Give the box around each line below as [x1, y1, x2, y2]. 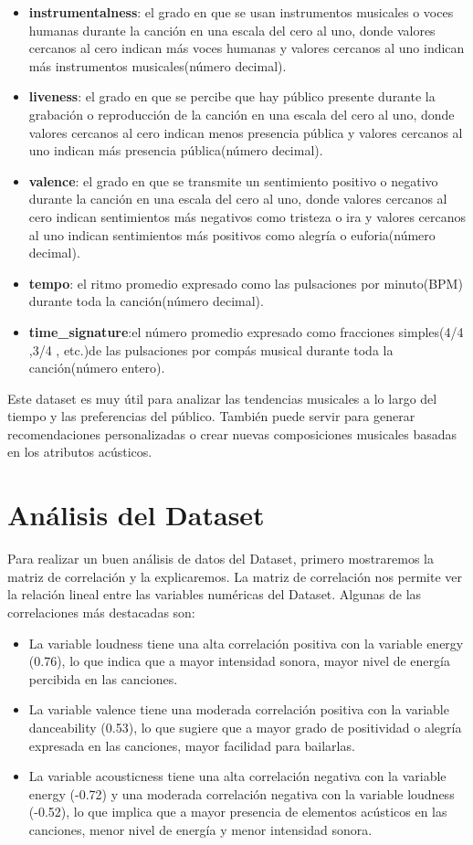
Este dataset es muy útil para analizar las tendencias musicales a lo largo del [7, 388, 437, 407]
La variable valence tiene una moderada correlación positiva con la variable [28, 700, 449, 719]
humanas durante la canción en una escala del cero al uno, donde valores [28, 20, 436, 39]
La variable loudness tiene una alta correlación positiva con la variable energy [28, 633, 464, 652]
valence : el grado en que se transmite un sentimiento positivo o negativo [28, 171, 438, 190]
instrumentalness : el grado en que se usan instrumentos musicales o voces [28, 3, 454, 21]
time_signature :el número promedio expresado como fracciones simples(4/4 [28, 322, 464, 341]
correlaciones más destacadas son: [7, 602, 195, 621]
